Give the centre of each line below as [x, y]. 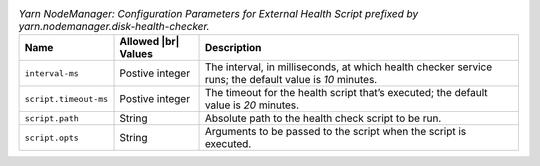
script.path [51, 118]
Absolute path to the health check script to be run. [323, 118]
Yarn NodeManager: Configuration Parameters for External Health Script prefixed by [218, 14]
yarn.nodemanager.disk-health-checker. [114, 27]
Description [233, 48]
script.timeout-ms [66, 98]
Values [136, 54]
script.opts [51, 137]
